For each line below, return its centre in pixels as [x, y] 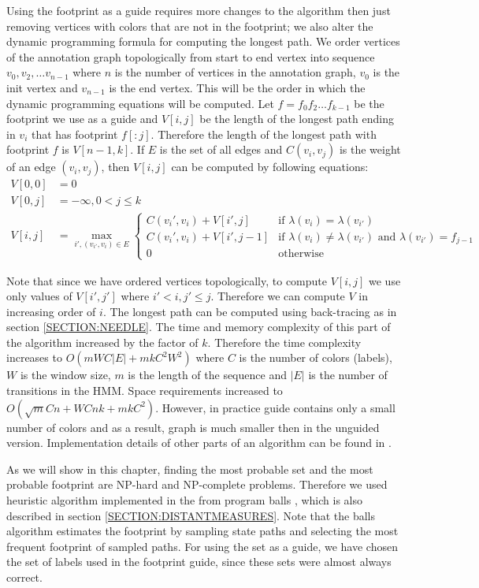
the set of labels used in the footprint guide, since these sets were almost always [199, 562]
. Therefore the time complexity [284, 342]
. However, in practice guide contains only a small [275, 407]
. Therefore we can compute [278, 296]
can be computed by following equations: [270, 167]
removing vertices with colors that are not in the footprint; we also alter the [190, 26]
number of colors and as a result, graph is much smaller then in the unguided [193, 427]
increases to [34, 357]
